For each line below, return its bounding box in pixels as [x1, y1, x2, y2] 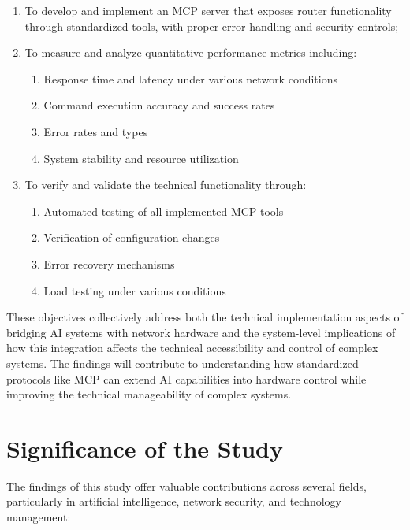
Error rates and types [43, 123, 148, 139]
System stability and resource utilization [43, 150, 239, 166]
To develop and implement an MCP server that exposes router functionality [24, 2, 392, 18]
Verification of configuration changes [43, 229, 220, 246]
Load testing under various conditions [43, 282, 226, 298]
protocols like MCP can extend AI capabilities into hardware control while [6, 370, 367, 387]
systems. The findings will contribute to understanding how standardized [6, 354, 359, 371]
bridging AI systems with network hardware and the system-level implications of [6, 324, 396, 340]
